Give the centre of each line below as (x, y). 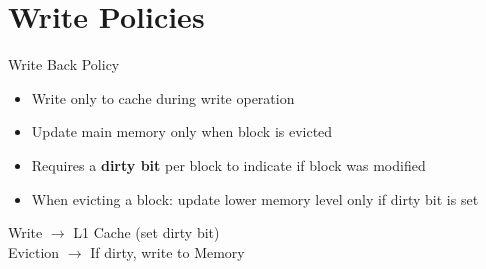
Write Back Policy (64, 64)
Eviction (34, 251)
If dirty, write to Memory (167, 251)
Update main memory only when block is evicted (182, 131)
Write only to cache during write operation (163, 97)
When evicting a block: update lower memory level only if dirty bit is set (255, 198)
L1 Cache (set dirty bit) (146, 232)
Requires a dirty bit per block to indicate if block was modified (228, 164)
